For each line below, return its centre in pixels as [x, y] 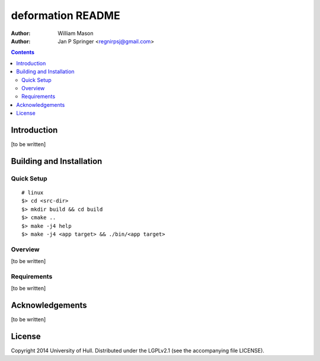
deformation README [66, 15]
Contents [23, 52]
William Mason [76, 33]
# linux [33, 192]
